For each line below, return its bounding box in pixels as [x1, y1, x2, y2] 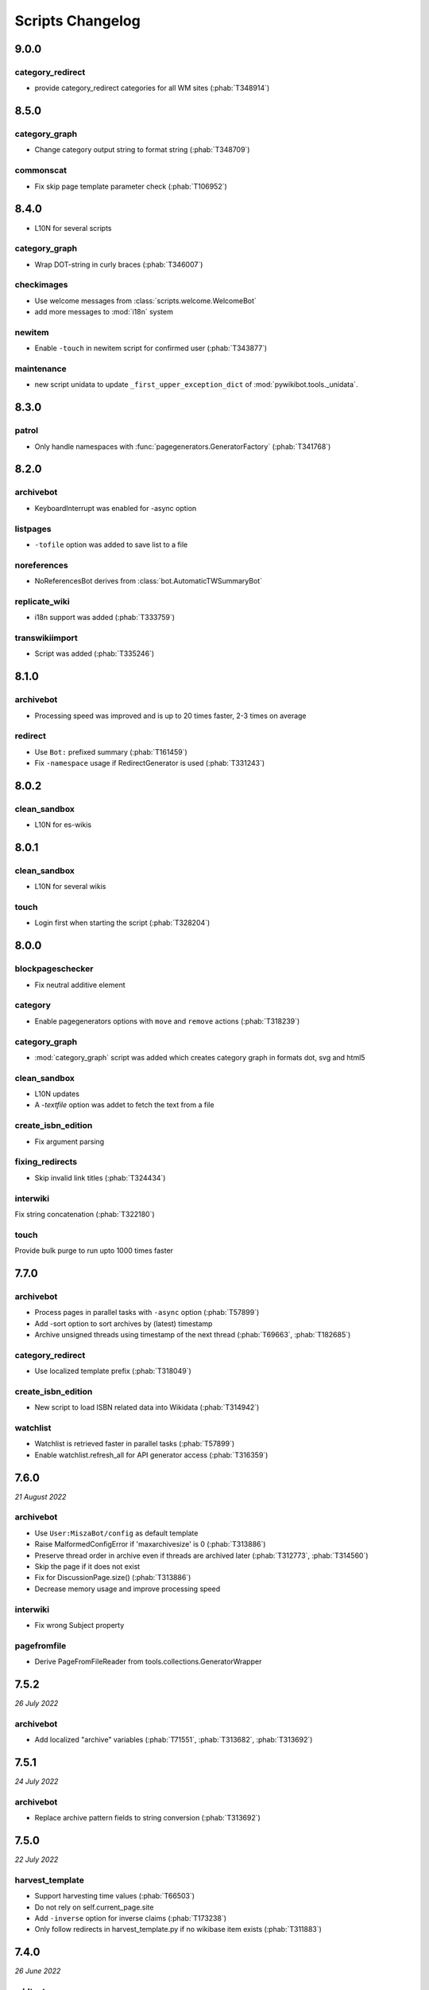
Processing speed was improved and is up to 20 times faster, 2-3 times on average [34, 711, 307, 720]
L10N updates [34, 1089, 79, 1098]
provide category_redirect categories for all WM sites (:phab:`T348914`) [34, 84, 270, 93]
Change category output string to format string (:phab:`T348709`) [34, 145, 250, 154]
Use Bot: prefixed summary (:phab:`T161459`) [34, 747, 188, 756]
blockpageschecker [14, 963, 94, 974]
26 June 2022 [14, 1966, 61, 1976]
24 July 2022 [14, 1777, 59, 1786]
